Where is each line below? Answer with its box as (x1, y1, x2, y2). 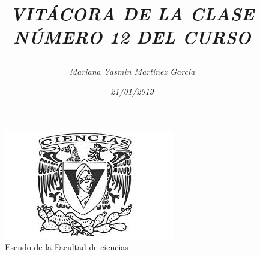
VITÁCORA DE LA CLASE (10, 1, 254, 26)
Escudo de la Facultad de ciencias (5, 241, 128, 253)
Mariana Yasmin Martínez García (69, 65, 195, 77)
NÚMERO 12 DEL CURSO (13, 25, 251, 50)
